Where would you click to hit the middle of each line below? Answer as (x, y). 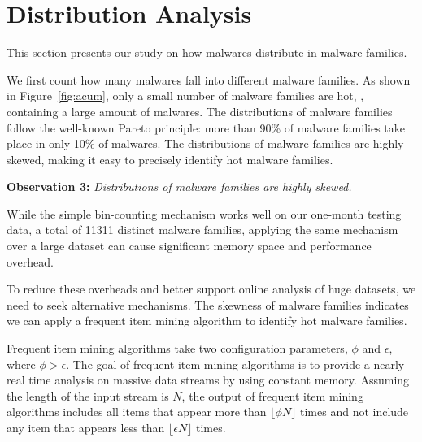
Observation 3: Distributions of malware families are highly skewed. (179, 186)
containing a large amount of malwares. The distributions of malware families (200, 111)
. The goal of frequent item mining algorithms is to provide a (218, 364)
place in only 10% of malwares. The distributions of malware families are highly (205, 143)
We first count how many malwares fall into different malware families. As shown (209, 79)
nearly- (391, 364)
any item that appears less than (86, 427)
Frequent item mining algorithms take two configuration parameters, (177, 348)
